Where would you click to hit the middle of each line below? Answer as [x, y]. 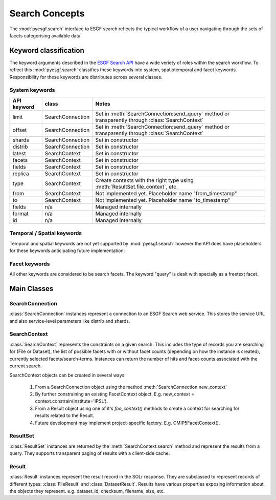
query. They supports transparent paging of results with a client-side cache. [90, 453]
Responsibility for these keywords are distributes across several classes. [86, 77]
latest [19, 153]
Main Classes [31, 289]
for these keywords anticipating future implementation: [67, 251]
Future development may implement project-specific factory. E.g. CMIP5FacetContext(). [128, 423]
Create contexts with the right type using [144, 180]
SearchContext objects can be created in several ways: [68, 375]
